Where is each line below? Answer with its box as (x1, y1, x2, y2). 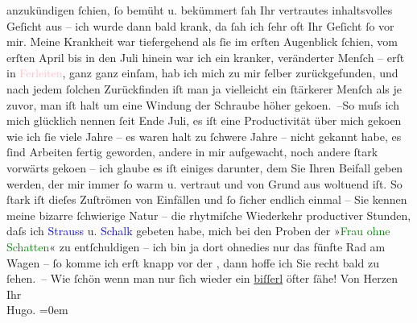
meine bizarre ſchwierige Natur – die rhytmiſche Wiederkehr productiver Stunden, (6, 206, 411, 223)
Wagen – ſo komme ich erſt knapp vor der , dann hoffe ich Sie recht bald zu (6, 254, 379, 271)
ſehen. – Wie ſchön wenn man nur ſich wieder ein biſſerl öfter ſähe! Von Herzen (6, 270, 398, 287)
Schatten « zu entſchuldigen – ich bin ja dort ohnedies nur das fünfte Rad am (6, 238, 386, 255)
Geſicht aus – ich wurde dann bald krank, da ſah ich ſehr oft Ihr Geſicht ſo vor (6, 17, 394, 34)
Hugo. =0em (6, 301, 68, 318)
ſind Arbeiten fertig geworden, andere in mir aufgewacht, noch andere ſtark (6, 143, 378, 160)
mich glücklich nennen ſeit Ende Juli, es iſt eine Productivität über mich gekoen (6, 112, 402, 129)
